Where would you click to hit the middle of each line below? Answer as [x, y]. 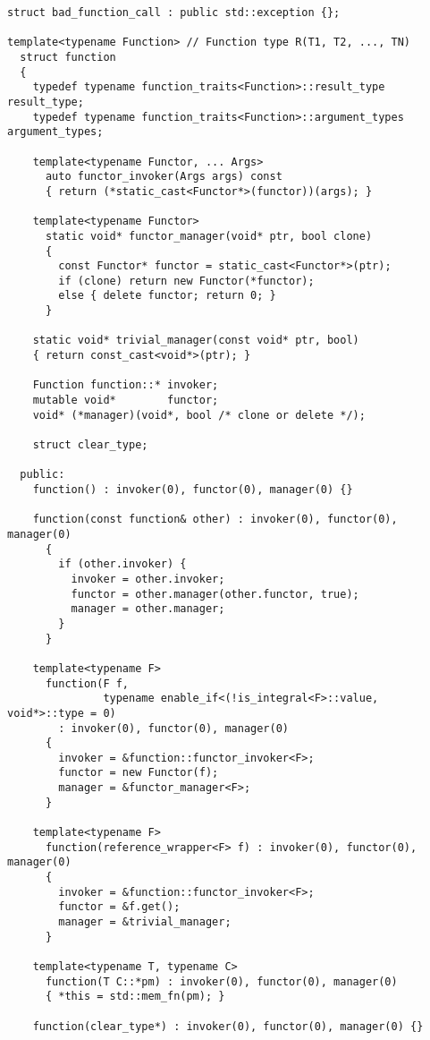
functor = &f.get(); [119, 907]
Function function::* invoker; [126, 385]
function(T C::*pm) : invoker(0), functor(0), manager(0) [221, 981]
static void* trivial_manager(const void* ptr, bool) [196, 341]
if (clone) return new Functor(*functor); [186, 281]
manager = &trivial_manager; [145, 922]
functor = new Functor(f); [139, 773]
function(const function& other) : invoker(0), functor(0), [215, 520]
